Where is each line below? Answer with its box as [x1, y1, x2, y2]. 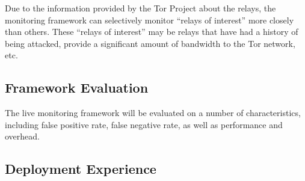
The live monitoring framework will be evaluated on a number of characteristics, [5, 106, 301, 119]
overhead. [5, 130, 40, 143]
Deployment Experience [5, 159, 156, 178]
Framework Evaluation [5, 78, 149, 97]
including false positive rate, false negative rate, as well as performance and [5, 118, 283, 130]
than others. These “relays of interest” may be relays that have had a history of [5, 25, 298, 38]
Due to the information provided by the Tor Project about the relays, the [5, 2, 276, 14]
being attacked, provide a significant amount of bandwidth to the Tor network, [5, 37, 295, 49]
